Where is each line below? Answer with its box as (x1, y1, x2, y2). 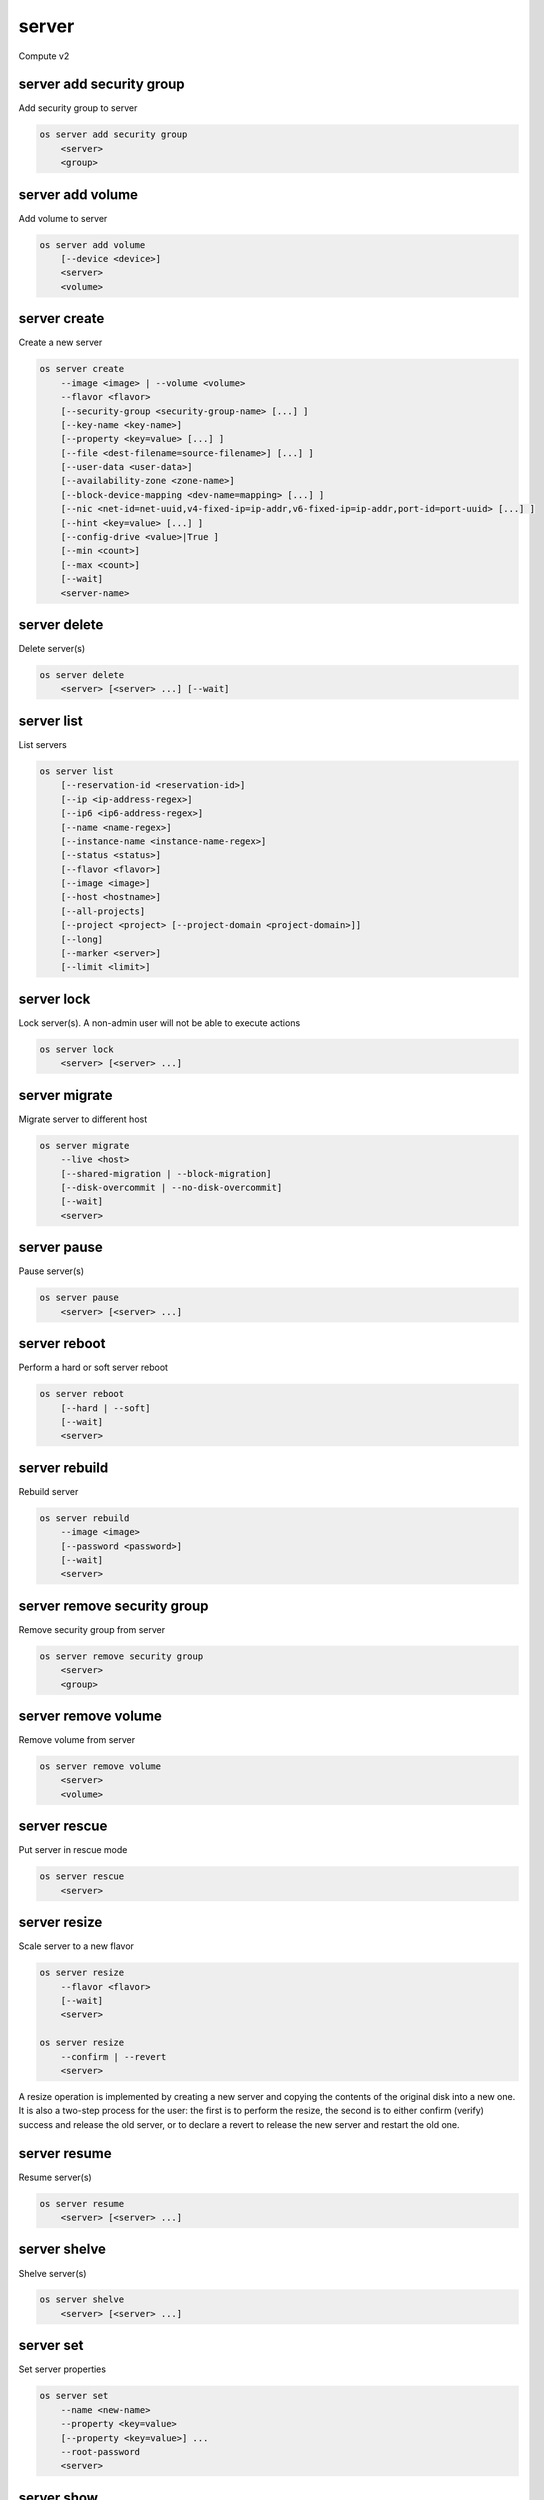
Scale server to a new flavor (18, 1940, 135, 1952)
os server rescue (39, 1871, 125, 1882)
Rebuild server (18, 1485, 79, 1497)
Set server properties (18, 2363, 107, 2375)
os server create (39, 363, 125, 375)
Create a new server (18, 336, 103, 349)
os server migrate (39, 1140, 130, 1151)
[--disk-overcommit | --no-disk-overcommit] (60, 1181, 283, 1193)
